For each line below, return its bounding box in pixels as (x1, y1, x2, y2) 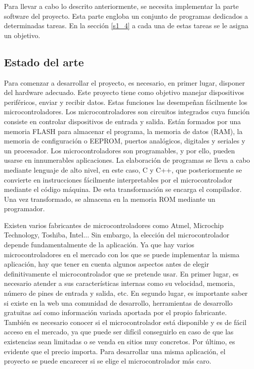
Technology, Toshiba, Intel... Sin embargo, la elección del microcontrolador (4, 230, 230, 240)
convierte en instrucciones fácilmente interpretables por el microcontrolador (4, 174, 232, 184)
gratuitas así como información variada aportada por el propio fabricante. (4, 307, 227, 318)
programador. (4, 203, 45, 214)
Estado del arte (4, 54, 84, 69)
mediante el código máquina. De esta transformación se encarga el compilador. (4, 184, 242, 194)
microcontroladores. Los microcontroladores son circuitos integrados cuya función (4, 106, 250, 117)
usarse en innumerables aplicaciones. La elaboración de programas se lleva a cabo (4, 155, 250, 165)
